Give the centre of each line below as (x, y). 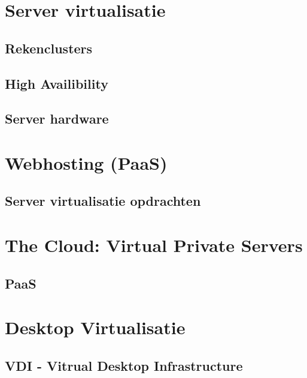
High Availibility (57, 83)
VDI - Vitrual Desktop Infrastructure (124, 365)
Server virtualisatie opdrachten (103, 201)
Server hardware (57, 118)
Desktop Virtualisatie (95, 327)
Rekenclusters (49, 48)
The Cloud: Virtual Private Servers (154, 245)
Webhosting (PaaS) (86, 162)
